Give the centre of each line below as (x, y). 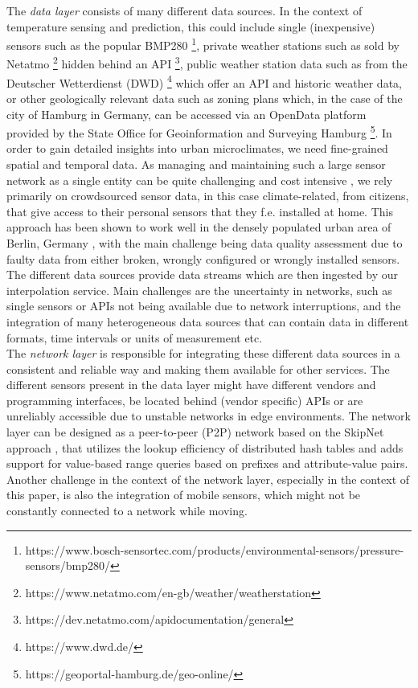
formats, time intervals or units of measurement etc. (135, 337)
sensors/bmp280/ (68, 565)
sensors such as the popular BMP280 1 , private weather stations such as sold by (203, 44)
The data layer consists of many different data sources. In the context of (184, 10)
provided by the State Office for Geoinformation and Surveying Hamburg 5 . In (199, 131)
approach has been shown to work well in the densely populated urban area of (199, 227)
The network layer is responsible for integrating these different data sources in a (203, 353)
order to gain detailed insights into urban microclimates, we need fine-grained (197, 148)
